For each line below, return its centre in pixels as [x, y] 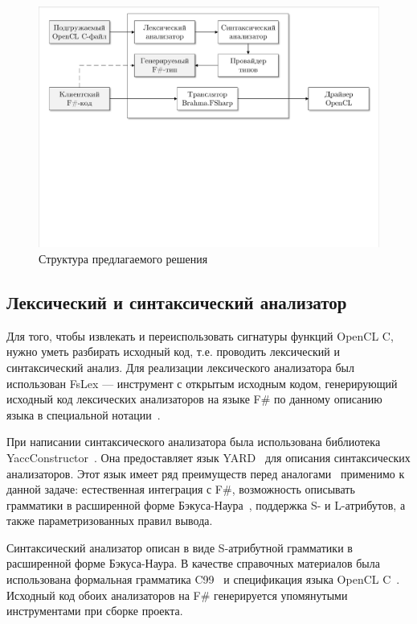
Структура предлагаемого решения [123, 258]
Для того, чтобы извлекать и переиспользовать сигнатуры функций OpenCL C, [200, 335]
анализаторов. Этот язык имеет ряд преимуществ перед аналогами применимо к [206, 473]
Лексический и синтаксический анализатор [177, 302]
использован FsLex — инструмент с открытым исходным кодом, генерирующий [202, 383]
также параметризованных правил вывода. [110, 521]
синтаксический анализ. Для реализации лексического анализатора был [181, 367]
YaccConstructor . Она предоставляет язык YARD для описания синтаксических [208, 457]
